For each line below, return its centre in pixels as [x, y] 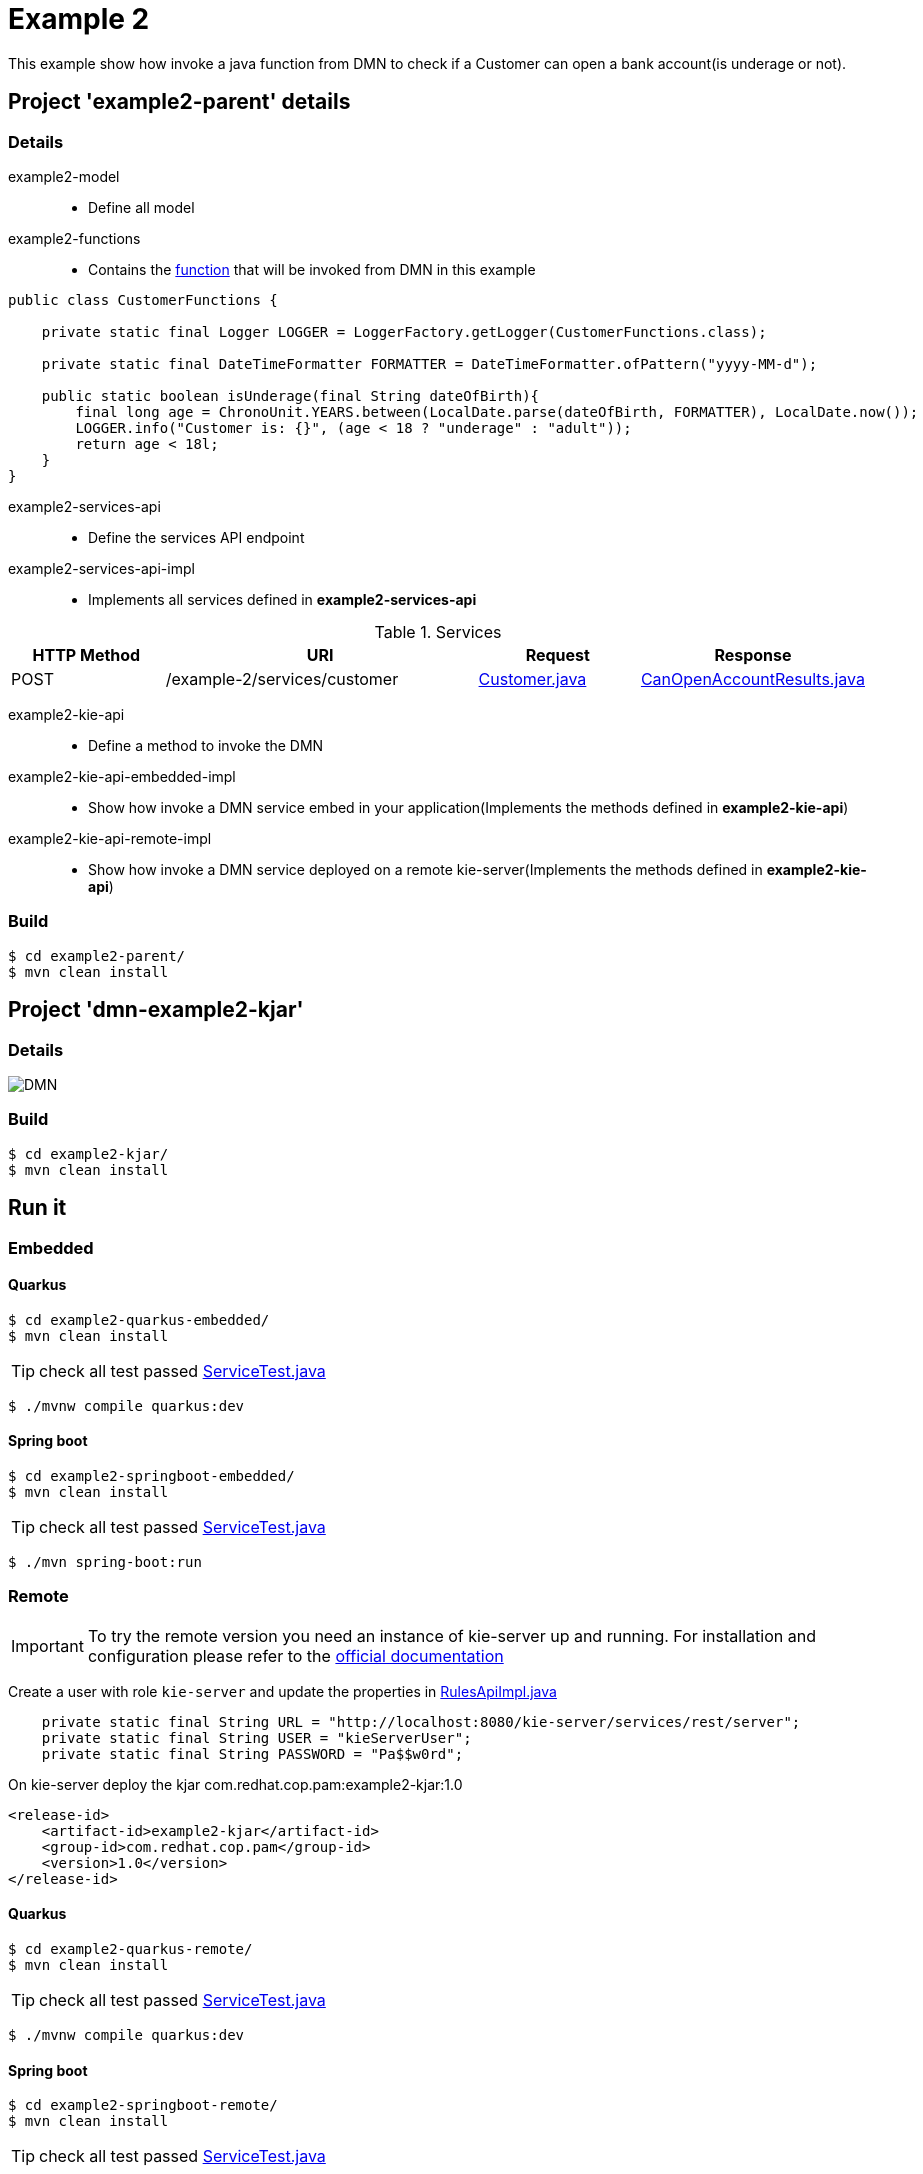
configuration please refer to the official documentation [295, 1655]
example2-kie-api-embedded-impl [122, 776]
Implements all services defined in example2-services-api [282, 599]
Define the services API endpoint [196, 537]
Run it [37, 1208]
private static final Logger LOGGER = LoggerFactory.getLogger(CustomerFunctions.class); [404, 331]
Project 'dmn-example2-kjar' [156, 1010]
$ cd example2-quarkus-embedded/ [139, 1319]
